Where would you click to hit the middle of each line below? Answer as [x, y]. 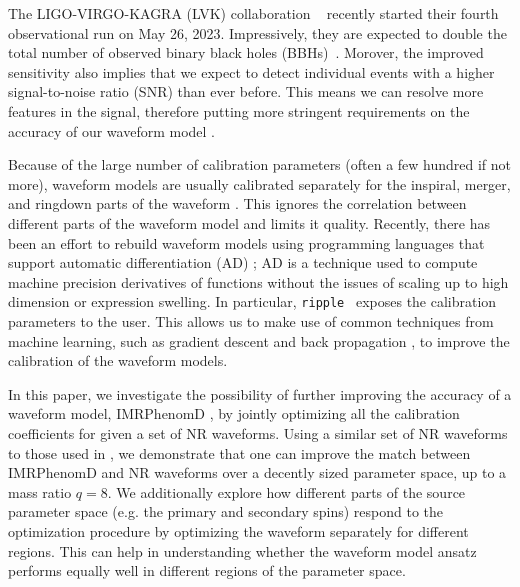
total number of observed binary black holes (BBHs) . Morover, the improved [246, 52]
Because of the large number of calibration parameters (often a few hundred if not [260, 164]
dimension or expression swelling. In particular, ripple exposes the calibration [252, 301]
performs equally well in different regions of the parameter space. [207, 570]
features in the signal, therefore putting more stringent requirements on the [239, 110]
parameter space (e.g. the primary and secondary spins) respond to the [226, 511]
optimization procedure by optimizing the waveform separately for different [238, 530]
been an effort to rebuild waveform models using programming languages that [246, 242]
